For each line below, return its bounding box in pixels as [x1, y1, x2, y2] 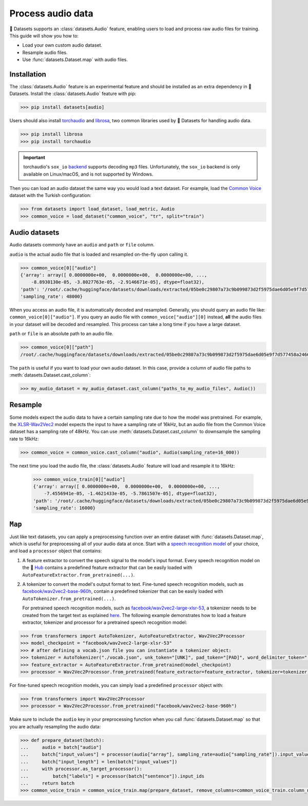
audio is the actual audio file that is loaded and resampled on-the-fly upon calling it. [9, 251, 188, 257]
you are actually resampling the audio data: [9, 723, 101, 730]
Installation [9, 70, 46, 79]
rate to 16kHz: [9, 435, 39, 442]
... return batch [20, 780, 75, 786]
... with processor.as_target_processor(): [20, 766, 142, 772]
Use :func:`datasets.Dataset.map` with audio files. [22, 56, 128, 63]
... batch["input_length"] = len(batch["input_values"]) [20, 759, 178, 764]
